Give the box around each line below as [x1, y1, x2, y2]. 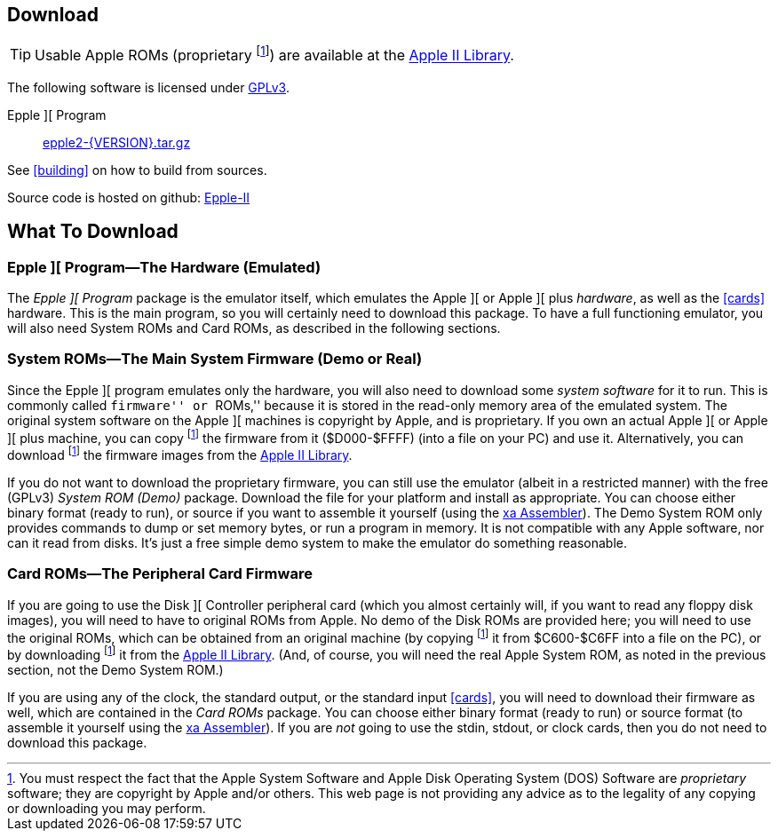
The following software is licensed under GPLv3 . [7, 79, 290, 95]
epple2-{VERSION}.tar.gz [43, 134, 191, 150]
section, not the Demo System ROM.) [7, 662, 224, 678]
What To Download [7, 220, 179, 243]
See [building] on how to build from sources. [7, 162, 267, 178]
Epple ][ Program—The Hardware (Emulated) [7, 257, 322, 276]
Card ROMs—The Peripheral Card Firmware [7, 565, 313, 583]
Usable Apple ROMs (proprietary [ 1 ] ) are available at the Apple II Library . [35, 43, 514, 65]
